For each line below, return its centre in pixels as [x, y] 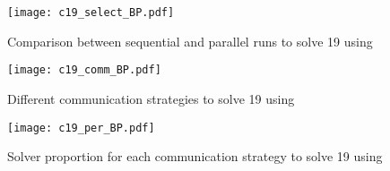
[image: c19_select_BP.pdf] [91, 13]
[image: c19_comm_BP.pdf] [84, 70]
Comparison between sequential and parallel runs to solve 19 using [190, 41]
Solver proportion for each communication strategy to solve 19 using [195, 156]
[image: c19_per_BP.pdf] [81, 128]
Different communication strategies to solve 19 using [151, 98]
